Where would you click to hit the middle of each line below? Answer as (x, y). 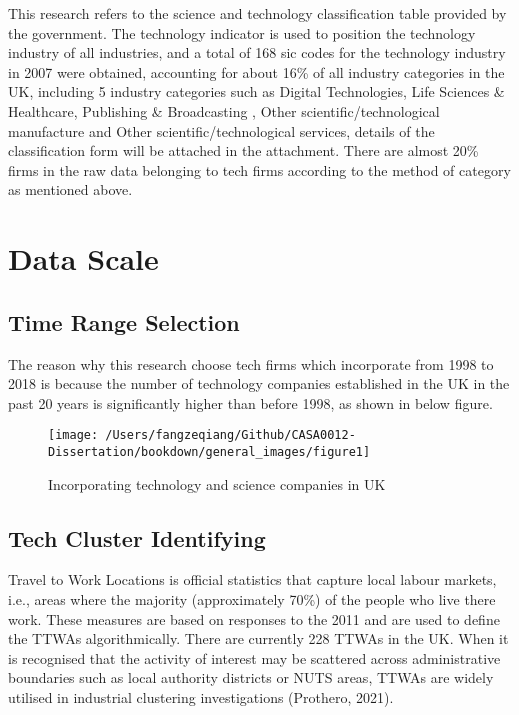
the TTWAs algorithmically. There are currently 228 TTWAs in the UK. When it (258, 638)
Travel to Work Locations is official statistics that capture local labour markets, (252, 579)
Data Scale (83, 258)
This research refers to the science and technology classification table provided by (257, 13)
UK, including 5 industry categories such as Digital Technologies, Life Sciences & (256, 91)
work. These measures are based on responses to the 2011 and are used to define (254, 618)
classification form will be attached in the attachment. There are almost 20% (243, 150)
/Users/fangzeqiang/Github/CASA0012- (230, 435)
